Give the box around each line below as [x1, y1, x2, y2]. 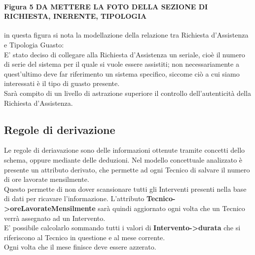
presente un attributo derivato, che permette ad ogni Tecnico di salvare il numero [4, 164, 250, 174]
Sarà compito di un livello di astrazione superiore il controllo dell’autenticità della [4, 87, 251, 98]
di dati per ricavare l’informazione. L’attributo [4, 193, 145, 204]
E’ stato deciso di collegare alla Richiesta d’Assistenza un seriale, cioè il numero [4, 49, 245, 59]
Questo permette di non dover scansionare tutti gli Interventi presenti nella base [4, 183, 247, 194]
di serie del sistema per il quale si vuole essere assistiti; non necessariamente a [4, 59, 239, 69]
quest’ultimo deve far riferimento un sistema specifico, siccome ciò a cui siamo [4, 68, 240, 79]
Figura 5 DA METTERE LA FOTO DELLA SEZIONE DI [4, 1, 208, 11]
